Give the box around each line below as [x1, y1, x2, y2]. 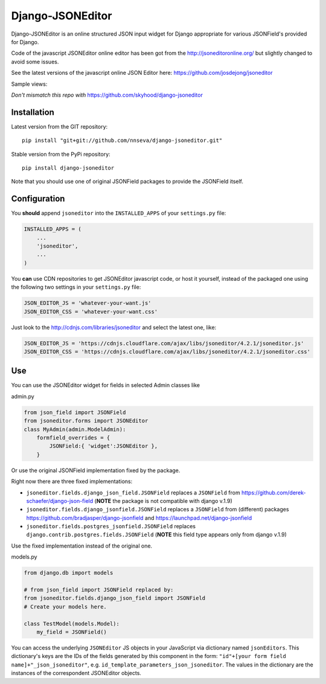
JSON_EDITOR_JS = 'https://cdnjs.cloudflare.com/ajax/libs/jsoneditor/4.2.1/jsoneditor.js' [24, 340, 304, 347]
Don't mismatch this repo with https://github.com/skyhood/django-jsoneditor [11, 91, 203, 98]
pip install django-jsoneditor [22, 164, 115, 171]
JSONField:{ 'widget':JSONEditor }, [49, 443, 158, 450]
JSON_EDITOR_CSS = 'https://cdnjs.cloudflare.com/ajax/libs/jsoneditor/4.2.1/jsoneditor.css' [24, 348, 311, 355]
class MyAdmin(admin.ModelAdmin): [24, 426, 126, 433]
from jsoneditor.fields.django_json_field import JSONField [24, 595, 206, 602]
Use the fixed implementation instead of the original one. [11, 542, 153, 549]
